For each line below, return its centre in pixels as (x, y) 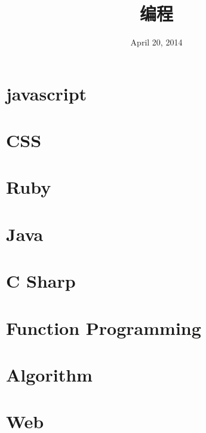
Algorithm (49, 374)
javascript (47, 93)
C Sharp (41, 281)
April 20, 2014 (156, 42)
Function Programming (104, 327)
